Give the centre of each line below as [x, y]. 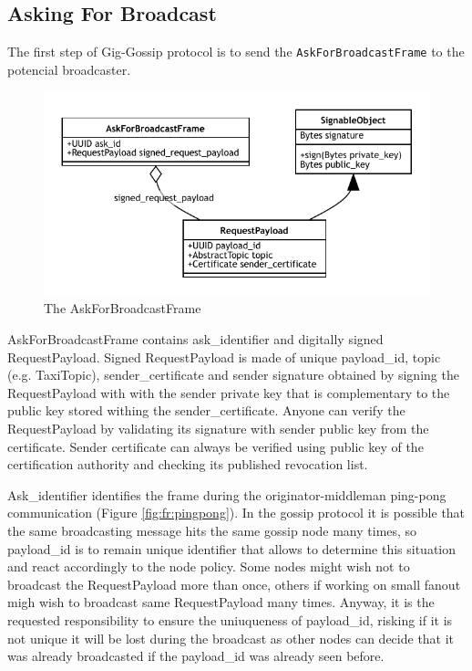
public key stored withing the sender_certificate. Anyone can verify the [206, 410]
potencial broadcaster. [69, 69]
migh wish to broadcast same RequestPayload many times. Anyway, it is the [221, 602]
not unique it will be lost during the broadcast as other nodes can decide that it [231, 638]
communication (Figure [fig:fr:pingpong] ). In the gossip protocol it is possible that [236, 513]
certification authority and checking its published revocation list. [188, 464]
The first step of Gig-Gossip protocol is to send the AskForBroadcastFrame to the [236, 52]
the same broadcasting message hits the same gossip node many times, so [212, 530]
